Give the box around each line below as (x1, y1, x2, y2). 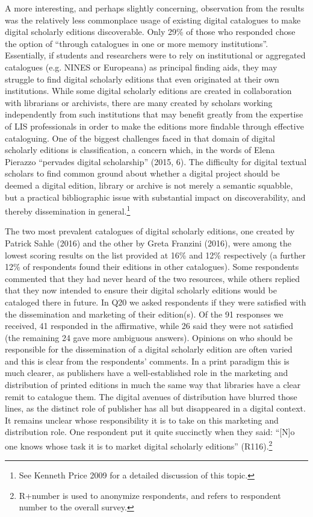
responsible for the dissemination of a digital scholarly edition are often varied (5, 343, 293, 356)
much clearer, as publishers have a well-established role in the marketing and (5, 366, 288, 379)
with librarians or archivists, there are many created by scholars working (5, 96, 273, 108)
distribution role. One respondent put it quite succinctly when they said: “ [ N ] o (5, 425, 295, 438)
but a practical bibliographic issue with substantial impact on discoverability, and (5, 190, 306, 203)
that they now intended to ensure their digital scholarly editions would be (5, 284, 277, 296)
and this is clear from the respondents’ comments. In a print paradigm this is (5, 354, 290, 367)
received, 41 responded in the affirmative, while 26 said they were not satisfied (5, 319, 294, 332)
